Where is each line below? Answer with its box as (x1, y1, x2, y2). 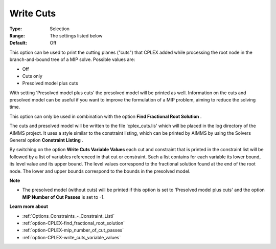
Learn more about (9, 203, 49, 210)
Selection (50, 26, 70, 32)
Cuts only (22, 73, 43, 79)
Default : (9, 40, 28, 46)
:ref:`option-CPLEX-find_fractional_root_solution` (22, 220, 125, 226)
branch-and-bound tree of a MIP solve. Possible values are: (9, 56, 135, 63)
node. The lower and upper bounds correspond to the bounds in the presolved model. (9, 168, 191, 174)
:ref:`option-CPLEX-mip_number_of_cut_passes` (22, 227, 124, 233)
